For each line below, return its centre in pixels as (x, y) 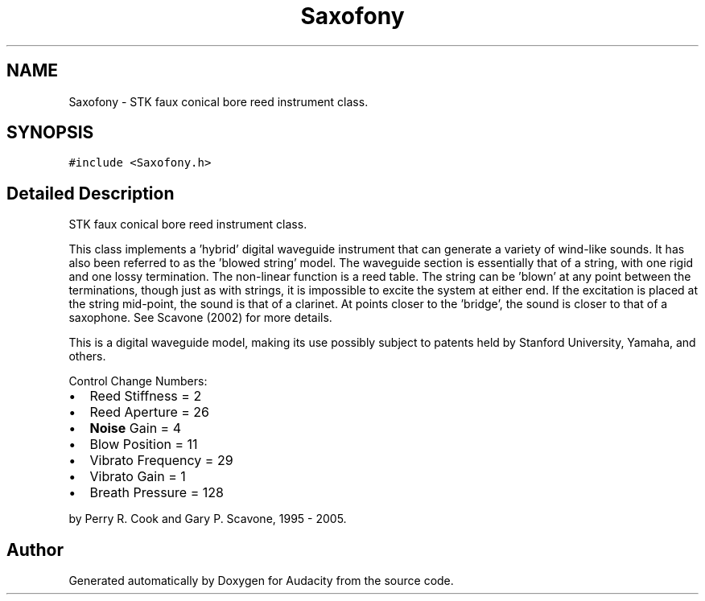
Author (35, 550)
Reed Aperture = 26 (150, 412)
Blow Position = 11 (144, 445)
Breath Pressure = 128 (157, 493)
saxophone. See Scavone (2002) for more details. (200, 318)
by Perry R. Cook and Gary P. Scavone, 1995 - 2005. (208, 519)
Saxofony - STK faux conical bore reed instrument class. (219, 101)
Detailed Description (91, 193)
